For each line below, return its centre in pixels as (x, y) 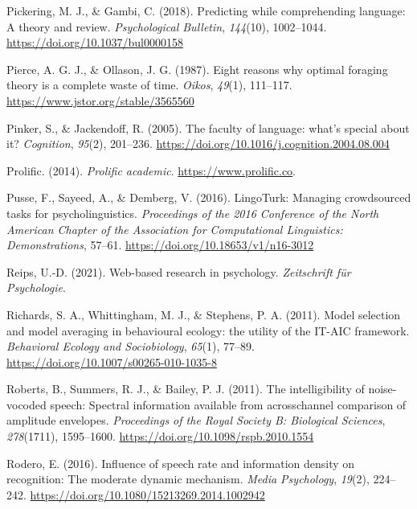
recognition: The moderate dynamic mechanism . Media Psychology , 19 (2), (188, 479)
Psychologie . (36, 287)
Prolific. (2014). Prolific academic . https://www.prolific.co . (151, 170)
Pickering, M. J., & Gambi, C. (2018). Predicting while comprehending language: (206, 10)
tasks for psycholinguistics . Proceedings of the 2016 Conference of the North (193, 213)
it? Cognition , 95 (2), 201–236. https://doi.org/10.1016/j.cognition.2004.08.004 (198, 144)
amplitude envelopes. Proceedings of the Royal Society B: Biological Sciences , (196, 420)
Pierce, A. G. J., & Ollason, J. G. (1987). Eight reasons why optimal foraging (197, 69)
